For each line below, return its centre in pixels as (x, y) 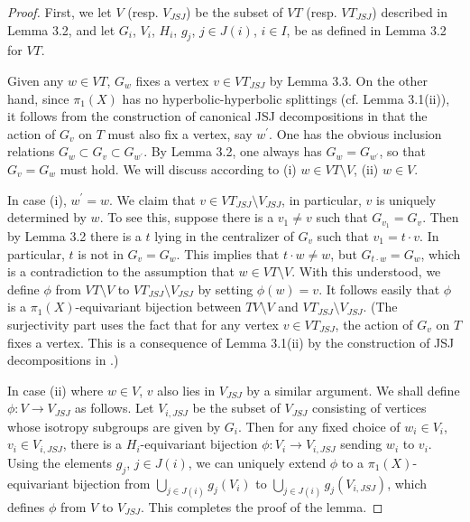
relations (31, 151)
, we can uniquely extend (257, 462)
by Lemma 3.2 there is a (74, 236)
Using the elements (60, 462)
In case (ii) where (55, 390)
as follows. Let (115, 408)
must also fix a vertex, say (180, 133)
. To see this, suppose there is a (187, 217)
